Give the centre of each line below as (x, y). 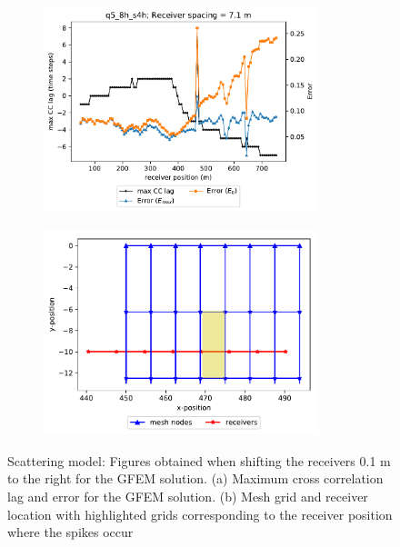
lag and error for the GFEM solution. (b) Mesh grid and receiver (188, 496)
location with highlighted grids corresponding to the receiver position (200, 514)
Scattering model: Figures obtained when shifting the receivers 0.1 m (199, 460)
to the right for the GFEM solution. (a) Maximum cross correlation (195, 478)
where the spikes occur (70, 532)
